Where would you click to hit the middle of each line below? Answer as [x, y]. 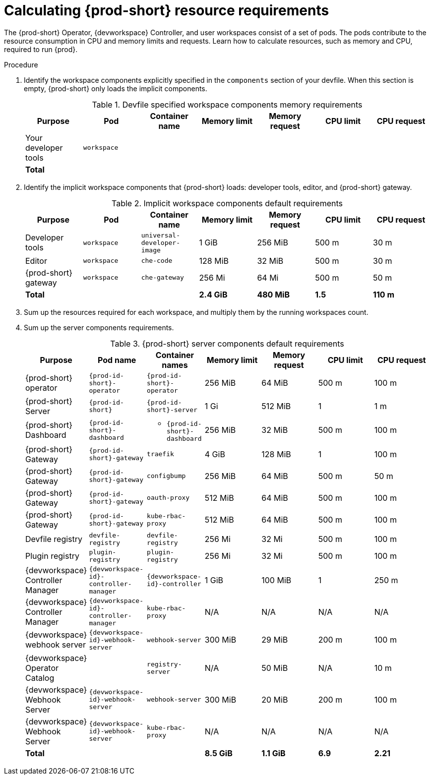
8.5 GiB [218, 753]
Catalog [40, 678]
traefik [160, 454]
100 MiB [276, 580]
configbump [166, 476]
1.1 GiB [274, 753]
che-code [157, 261]
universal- [160, 235]
